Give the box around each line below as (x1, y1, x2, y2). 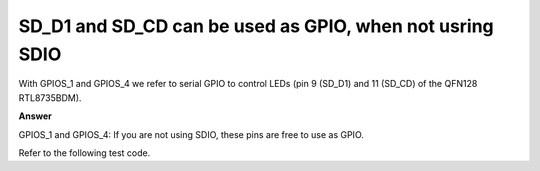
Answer (18, 110, 52, 122)
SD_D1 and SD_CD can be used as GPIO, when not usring (18, 15, 494, 37)
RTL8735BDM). (18, 91, 82, 104)
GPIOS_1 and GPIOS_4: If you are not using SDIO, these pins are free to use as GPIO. (18, 128, 365, 140)
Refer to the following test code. (18, 146, 151, 159)
